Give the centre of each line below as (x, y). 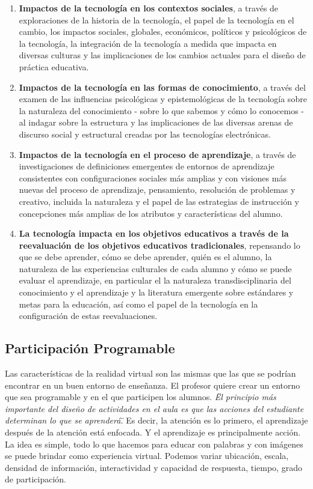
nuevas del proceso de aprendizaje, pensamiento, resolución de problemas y (157, 190)
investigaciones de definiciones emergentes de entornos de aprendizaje (147, 166)
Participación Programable (90, 348)
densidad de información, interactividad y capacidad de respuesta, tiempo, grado (153, 467)
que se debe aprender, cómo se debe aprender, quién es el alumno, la (145, 257)
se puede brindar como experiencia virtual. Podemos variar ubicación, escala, (147, 456)
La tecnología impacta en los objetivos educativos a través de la (154, 233)
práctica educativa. (54, 66)
